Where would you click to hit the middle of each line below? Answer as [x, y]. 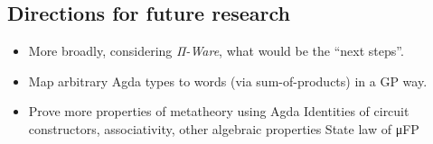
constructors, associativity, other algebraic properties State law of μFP [224, 128]
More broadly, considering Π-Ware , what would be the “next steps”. [216, 51]
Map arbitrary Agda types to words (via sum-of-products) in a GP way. [228, 81]
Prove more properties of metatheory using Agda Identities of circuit [219, 111]
